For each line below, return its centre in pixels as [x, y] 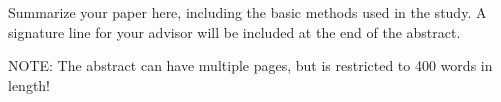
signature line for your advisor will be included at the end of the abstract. [234, 31]
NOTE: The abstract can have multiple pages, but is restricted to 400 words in [250, 65]
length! [29, 84]
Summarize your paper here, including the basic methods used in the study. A [247, 12]
